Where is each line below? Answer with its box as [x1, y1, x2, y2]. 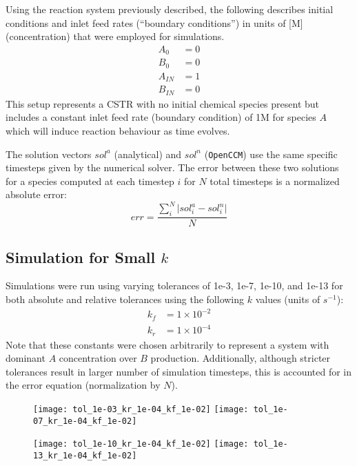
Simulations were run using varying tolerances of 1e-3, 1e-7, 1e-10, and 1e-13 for [6, 278, 343, 293]
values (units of [255, 292, 320, 307]
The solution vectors [6, 146, 92, 161]
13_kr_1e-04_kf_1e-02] [33, 450, 137, 460]
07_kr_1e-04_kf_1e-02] [33, 416, 137, 426]
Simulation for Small [6, 246, 156, 267]
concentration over [59, 351, 137, 365]
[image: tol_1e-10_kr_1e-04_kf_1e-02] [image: [33, 439, 249, 449]
